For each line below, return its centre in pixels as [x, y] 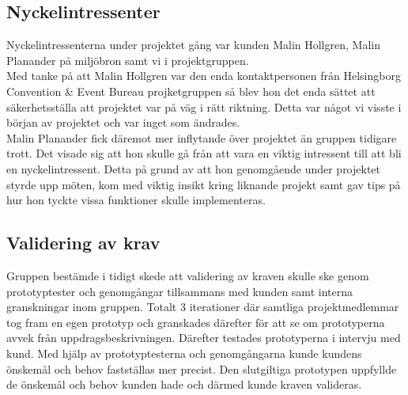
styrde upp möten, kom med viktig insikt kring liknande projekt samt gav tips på [204, 184]
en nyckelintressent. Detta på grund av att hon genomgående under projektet [194, 168]
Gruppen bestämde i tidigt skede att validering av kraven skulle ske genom [188, 275]
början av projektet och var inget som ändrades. [123, 122]
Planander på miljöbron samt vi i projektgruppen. [128, 60]
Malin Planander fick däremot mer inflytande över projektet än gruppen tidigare [202, 137]
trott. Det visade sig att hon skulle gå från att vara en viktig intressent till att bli [204, 153]
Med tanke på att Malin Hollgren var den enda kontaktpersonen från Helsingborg [204, 76]
